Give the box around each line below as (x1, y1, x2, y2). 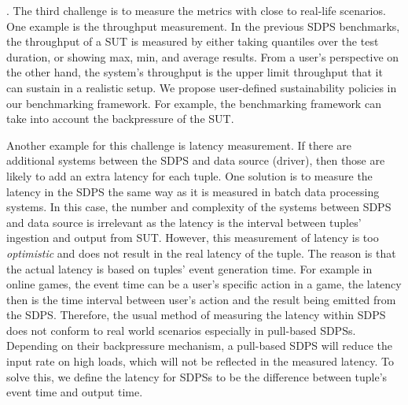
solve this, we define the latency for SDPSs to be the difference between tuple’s (6, 368, 388, 385)
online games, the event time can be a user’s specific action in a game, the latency (6, 276, 402, 292)
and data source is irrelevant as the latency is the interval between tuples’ (6, 214, 362, 230)
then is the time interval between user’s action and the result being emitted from (6, 291, 396, 307)
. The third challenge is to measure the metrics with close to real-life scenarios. (6, 2, 386, 18)
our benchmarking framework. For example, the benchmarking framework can (6, 95, 381, 111)
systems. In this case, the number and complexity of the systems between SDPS (6, 199, 391, 215)
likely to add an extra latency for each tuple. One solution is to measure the (6, 167, 373, 184)
